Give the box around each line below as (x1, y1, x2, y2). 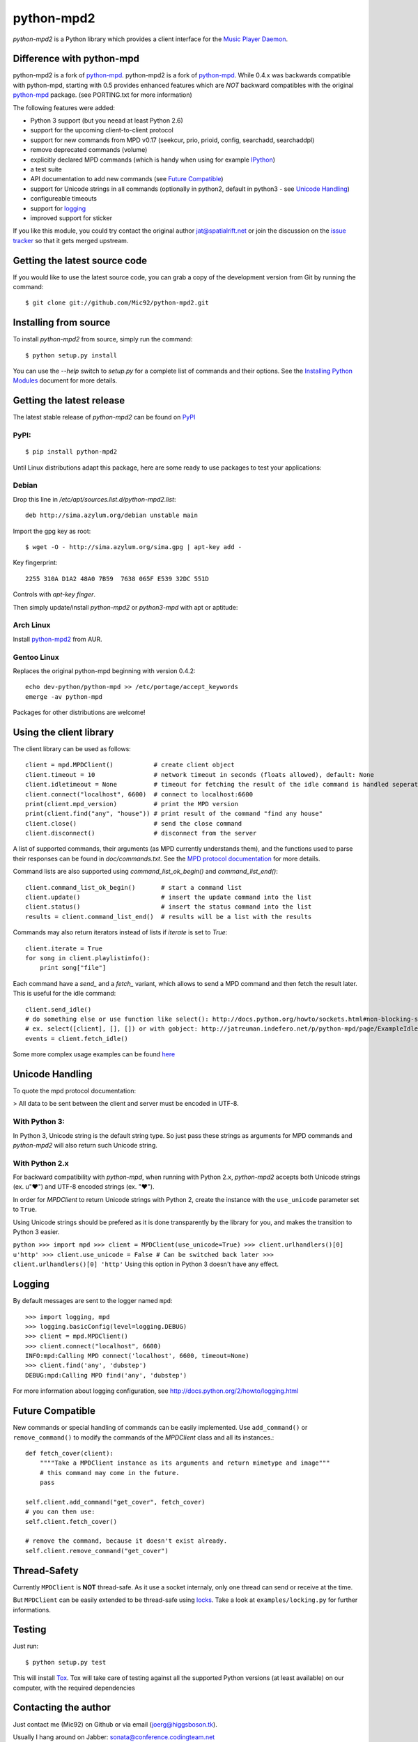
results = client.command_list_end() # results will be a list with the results (25, 913, 312, 920)
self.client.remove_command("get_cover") (25, 1547, 169, 1555)
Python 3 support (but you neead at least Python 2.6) (30, 116, 184, 125)
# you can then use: (25, 1508, 95, 1516)
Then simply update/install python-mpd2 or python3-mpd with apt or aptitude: (13, 603, 238, 611)
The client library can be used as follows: (13, 744, 132, 753)
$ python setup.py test (25, 1658, 107, 1666)
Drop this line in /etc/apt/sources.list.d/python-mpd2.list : (13, 495, 176, 503)
